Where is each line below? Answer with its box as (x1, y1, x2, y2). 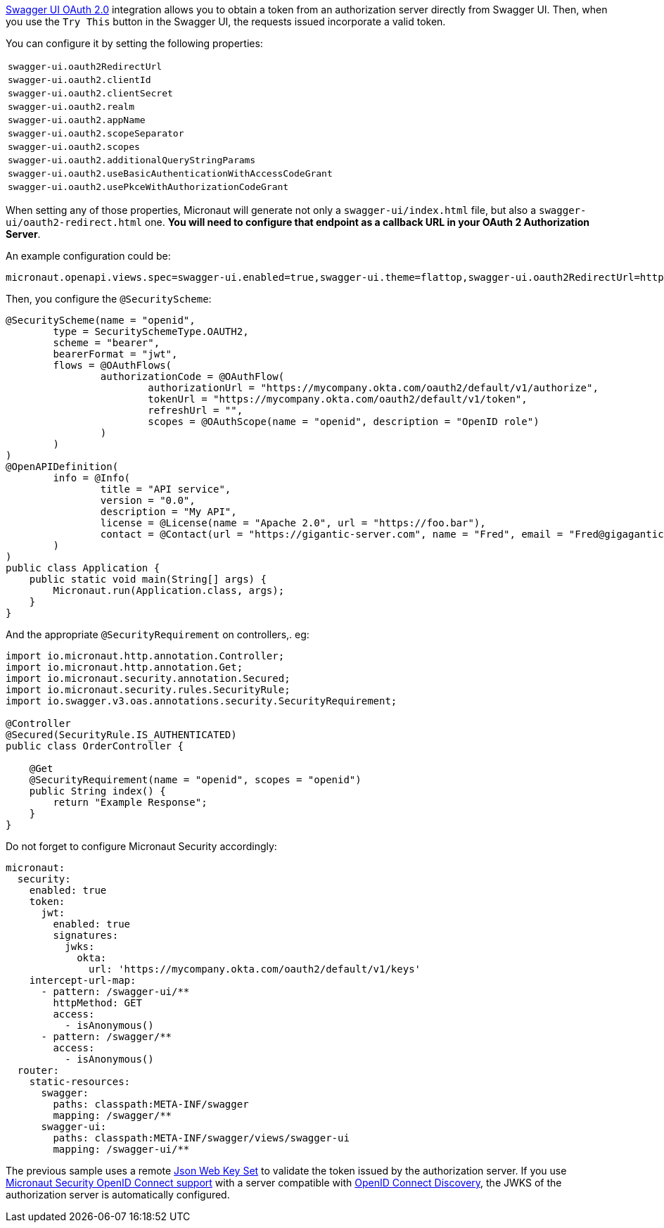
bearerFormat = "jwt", (53, 348, 178, 360)
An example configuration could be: (6, 250, 171, 262)
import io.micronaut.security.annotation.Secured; (6, 673, 290, 684)
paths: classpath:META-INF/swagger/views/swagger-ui (53, 1132, 350, 1144)
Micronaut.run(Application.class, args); (53, 585, 285, 596)
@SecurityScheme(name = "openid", (6, 315, 196, 326)
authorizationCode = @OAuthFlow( (100, 371, 285, 382)
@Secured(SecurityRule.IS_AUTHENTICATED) (6, 729, 237, 740)
